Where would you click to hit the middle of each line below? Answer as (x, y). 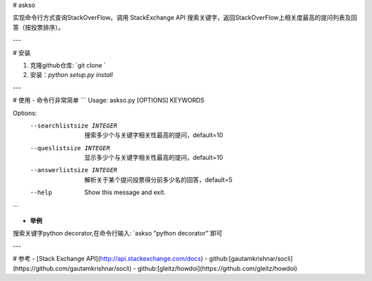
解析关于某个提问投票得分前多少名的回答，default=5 (158, 180)
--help (41, 192)
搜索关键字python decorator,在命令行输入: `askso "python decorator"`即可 (118, 233)
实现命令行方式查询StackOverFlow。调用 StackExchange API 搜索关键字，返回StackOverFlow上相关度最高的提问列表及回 (185, 18)
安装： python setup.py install (71, 75)
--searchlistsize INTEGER (74, 125)
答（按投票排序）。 (39, 27)
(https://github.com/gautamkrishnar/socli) (72, 268)
